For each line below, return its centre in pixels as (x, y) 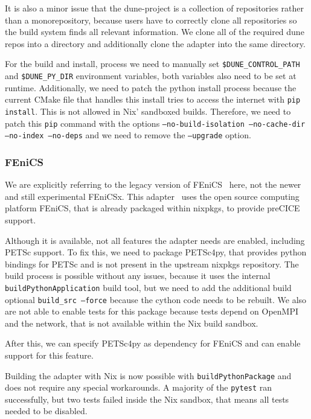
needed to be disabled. (46, 411)
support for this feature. (49, 355)
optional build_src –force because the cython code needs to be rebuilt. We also (156, 299)
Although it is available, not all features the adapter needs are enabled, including (155, 240)
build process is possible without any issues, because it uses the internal (138, 276)
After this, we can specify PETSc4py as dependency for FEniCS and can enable (153, 343)
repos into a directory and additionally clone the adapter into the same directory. (155, 43)
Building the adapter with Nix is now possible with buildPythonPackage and (148, 375)
